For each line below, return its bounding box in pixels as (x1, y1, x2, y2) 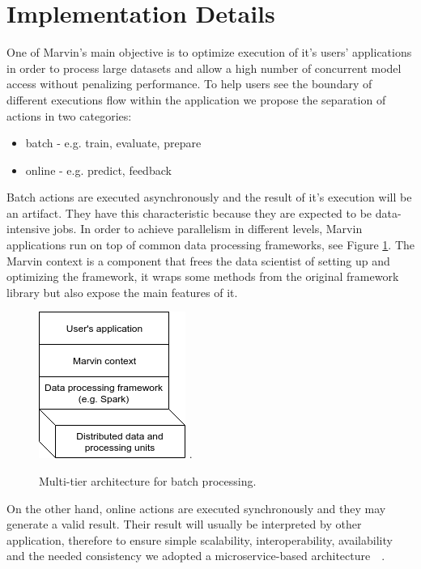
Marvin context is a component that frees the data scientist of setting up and (6, 252, 390, 269)
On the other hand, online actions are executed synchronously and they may (6, 499, 386, 516)
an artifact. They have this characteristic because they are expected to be (6, 204, 372, 221)
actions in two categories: (6, 107, 132, 124)
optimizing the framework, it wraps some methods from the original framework (6, 268, 399, 285)
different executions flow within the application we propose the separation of (6, 91, 386, 108)
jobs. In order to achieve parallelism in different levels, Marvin (53, 220, 363, 237)
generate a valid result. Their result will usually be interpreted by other (6, 516, 362, 533)
